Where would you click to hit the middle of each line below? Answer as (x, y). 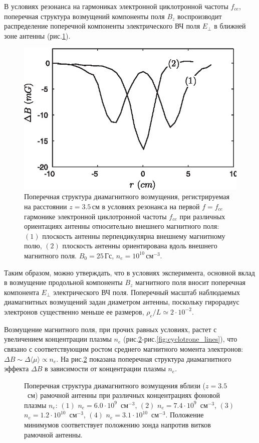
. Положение (185, 415)
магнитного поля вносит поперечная (191, 282)
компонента (22, 292)
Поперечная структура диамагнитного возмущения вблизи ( (115, 385)
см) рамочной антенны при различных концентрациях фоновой (124, 395)
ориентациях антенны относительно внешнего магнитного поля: (122, 226)
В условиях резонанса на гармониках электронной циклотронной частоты (116, 6)
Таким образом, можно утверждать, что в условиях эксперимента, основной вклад (129, 272)
